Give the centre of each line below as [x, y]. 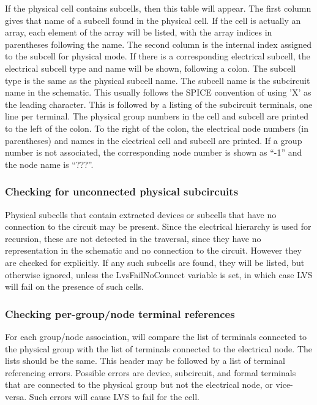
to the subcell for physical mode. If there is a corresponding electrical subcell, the [158, 56]
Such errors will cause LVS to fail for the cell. [114, 396]
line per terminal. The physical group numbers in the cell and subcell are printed [157, 116]
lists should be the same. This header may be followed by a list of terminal [145, 361]
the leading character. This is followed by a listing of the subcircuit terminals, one [159, 104]
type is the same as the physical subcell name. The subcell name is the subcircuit [158, 80]
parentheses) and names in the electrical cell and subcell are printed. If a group [154, 140]
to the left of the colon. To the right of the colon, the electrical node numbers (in [157, 128]
